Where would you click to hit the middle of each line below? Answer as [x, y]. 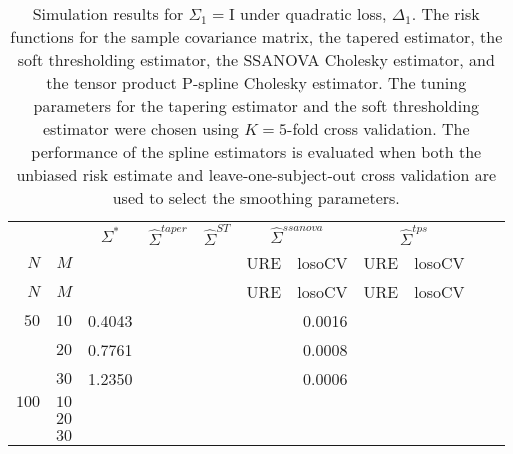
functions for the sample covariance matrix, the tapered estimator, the [256, 36]
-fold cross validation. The [378, 128]
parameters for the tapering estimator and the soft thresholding [256, 105]
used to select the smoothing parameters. [256, 197]
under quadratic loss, [313, 13]
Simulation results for [108, 13]
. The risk [445, 13]
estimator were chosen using [140, 128]
